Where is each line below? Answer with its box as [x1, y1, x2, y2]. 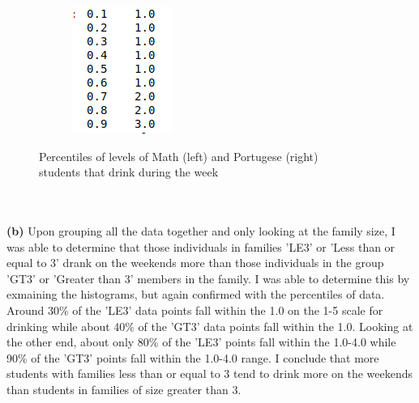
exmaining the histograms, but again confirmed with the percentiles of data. [6, 286, 385, 303]
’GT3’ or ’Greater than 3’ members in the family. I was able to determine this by [6, 269, 410, 286]
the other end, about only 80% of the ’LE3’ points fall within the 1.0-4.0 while [6, 333, 396, 350]
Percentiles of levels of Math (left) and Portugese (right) [39, 147, 319, 164]
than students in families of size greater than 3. [6, 380, 242, 397]
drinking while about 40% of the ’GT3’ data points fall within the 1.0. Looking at [6, 317, 413, 334]
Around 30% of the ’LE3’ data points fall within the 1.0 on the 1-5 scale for [6, 301, 383, 318]
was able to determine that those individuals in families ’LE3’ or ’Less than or [6, 238, 395, 255]
